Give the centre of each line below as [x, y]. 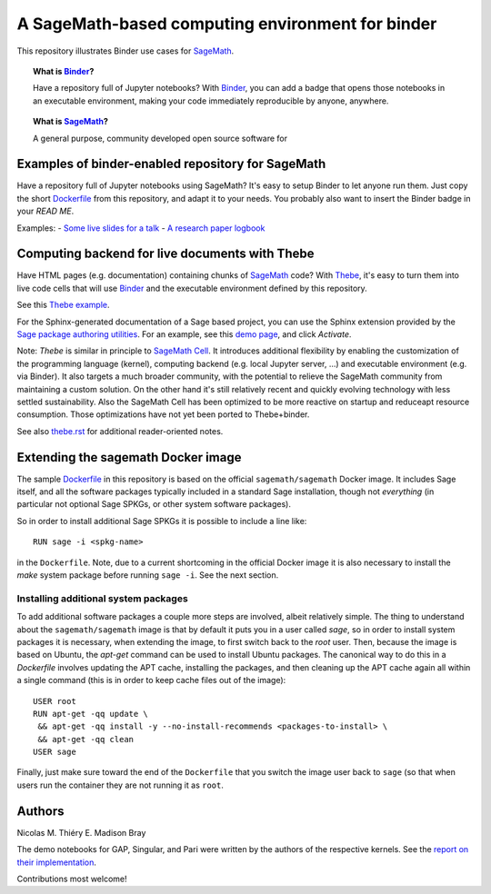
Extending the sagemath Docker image [129, 457]
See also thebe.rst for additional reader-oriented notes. [120, 431]
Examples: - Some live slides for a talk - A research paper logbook [141, 228]
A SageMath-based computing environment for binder [227, 24]
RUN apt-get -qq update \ [91, 714]
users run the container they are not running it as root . [120, 785]
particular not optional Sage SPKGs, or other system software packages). [154, 504]
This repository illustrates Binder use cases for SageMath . [125, 51]
